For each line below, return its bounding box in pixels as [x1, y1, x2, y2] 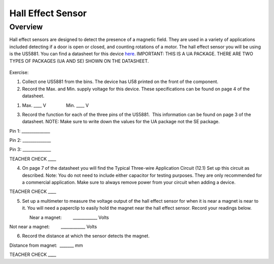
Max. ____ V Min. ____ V [22, 102, 89, 108]
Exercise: [9, 69, 29, 76]
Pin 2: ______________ [9, 137, 51, 143]
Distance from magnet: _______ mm [9, 242, 83, 248]
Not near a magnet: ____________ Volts [9, 223, 97, 230]
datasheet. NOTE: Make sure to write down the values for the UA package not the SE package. [22, 119, 220, 125]
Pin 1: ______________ [9, 128, 50, 134]
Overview [9, 22, 43, 31]
